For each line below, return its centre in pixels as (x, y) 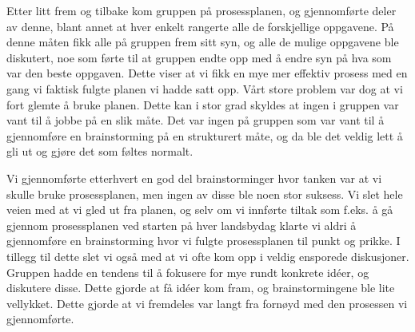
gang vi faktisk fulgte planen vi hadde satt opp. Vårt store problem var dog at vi (205, 88)
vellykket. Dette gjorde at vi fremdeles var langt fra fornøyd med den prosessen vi (207, 303)
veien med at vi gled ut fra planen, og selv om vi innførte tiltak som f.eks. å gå (200, 209)
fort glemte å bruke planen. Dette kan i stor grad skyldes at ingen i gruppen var (203, 104)
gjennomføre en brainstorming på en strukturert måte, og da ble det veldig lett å (205, 135)
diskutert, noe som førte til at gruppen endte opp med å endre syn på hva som (199, 57)
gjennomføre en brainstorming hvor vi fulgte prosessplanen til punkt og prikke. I (204, 241)
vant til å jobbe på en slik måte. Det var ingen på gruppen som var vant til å (196, 120)
